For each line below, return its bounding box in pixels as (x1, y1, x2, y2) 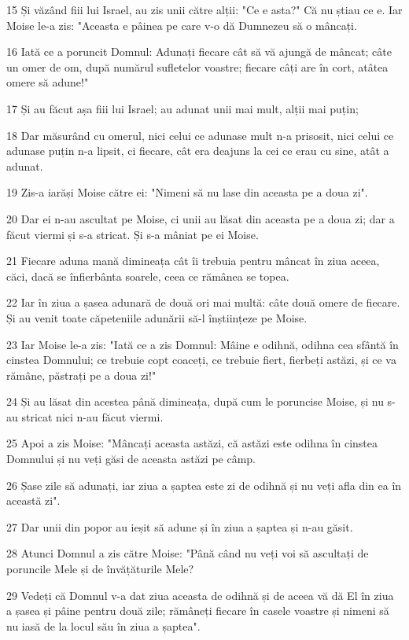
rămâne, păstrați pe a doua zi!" (6, 366, 157, 383)
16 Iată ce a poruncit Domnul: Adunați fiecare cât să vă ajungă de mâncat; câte (6, 43, 392, 60)
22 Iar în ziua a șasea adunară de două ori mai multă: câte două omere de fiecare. (6, 294, 400, 311)
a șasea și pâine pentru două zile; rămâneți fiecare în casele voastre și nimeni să (6, 602, 389, 619)
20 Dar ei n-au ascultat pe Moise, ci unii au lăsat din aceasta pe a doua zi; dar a (6, 210, 395, 226)
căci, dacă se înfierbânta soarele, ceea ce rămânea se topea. (6, 267, 289, 284)
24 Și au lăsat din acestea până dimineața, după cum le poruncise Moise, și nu (6, 393, 384, 410)
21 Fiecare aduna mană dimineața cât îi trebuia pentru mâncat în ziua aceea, (6, 252, 380, 269)
